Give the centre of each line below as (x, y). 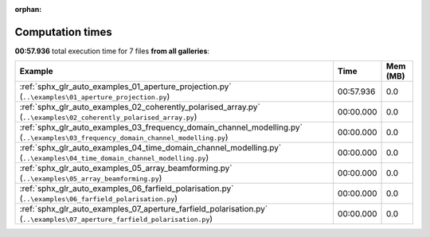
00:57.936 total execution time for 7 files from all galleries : (112, 51)
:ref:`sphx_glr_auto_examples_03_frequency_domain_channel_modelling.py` (161, 127)
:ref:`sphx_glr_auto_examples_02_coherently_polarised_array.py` (140, 107)
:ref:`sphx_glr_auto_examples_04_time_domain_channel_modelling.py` (150, 148)
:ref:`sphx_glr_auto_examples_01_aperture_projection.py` (125, 87)
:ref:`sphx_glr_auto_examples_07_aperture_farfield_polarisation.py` (144, 209)
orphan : (28, 9)
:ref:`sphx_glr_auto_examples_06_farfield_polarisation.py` (127, 188)
